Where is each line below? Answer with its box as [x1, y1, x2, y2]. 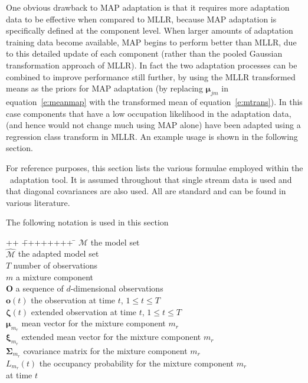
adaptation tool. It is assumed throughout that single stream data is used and [9, 173, 292, 185]
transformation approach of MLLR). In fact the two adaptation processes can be [6, 58, 297, 71]
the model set [90, 235, 140, 248]
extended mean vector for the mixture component [21, 330, 201, 343]
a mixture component [15, 270, 94, 283]
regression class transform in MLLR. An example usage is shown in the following [6, 130, 298, 142]
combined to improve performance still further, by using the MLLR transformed [6, 70, 296, 83]
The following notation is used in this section [6, 216, 169, 228]
